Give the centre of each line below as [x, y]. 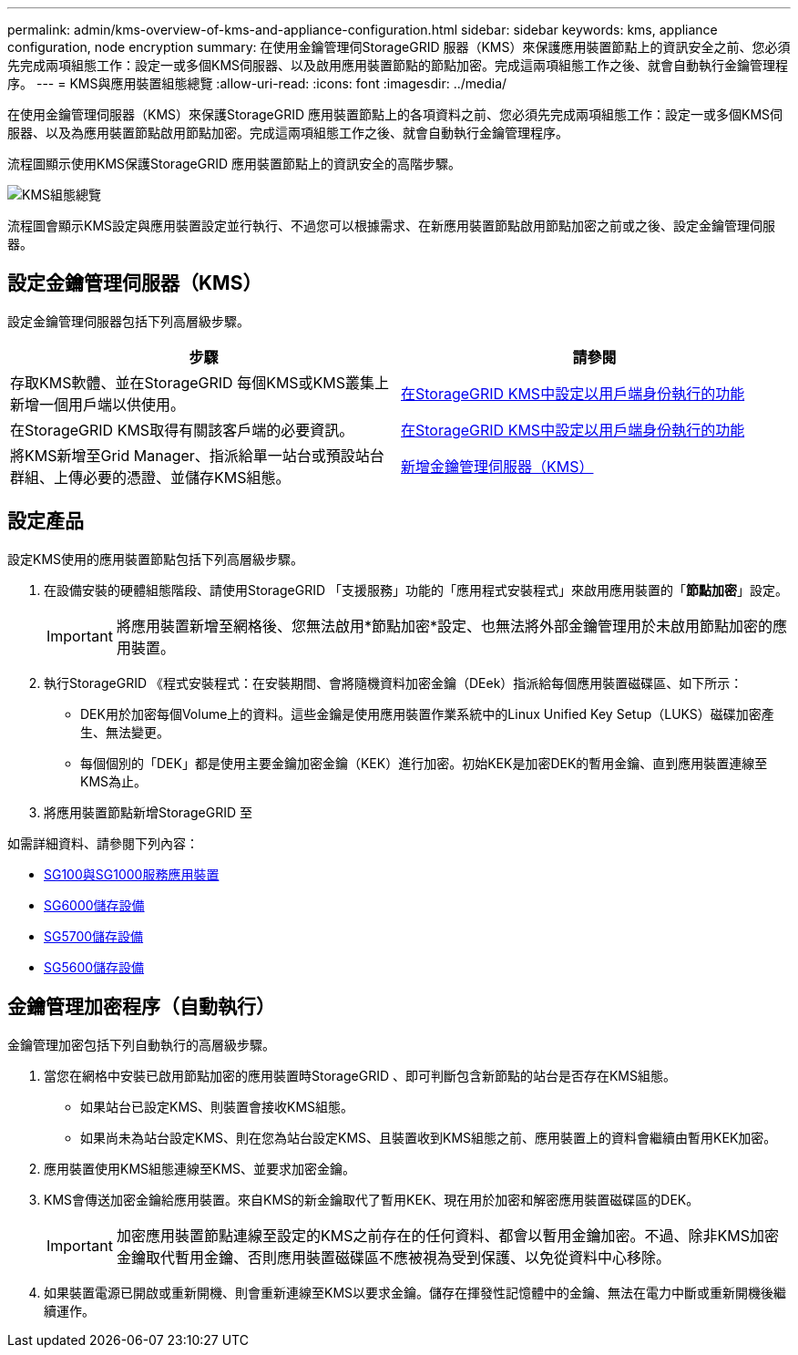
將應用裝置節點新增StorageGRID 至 [148, 812]
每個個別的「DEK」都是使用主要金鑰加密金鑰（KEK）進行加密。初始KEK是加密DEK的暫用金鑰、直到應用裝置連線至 [424, 763]
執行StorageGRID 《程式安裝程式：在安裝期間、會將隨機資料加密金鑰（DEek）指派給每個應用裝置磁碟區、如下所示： [394, 683]
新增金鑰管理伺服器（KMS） [497, 466]
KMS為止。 [114, 781]
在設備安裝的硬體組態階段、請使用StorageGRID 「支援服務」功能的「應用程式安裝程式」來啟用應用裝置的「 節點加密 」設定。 [416, 590]
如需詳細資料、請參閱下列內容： [103, 843]
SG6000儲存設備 [94, 905]
